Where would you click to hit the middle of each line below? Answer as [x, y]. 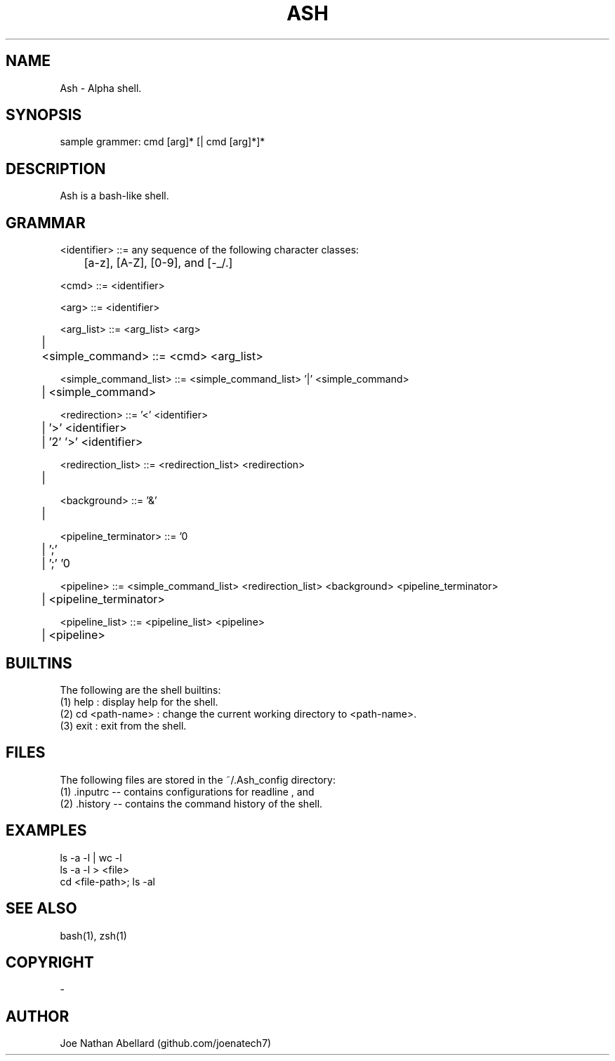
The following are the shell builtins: [140, 690]
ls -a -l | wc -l [91, 857]
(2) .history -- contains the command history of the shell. [191, 803]
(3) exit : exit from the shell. [123, 725]
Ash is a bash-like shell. [114, 196]
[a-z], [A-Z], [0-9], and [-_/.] [158, 263]
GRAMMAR [46, 223]
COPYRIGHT [50, 962]
